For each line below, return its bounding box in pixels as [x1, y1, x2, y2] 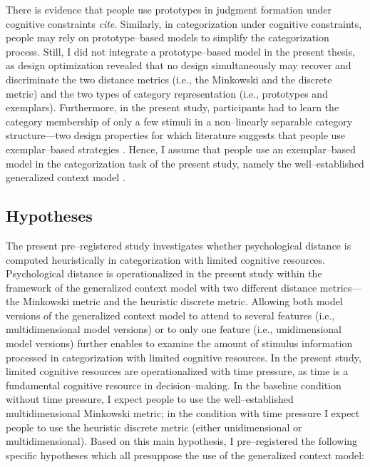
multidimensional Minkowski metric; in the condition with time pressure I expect [6, 406, 360, 421]
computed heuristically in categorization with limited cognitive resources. [6, 252, 325, 267]
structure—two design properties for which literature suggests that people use [6, 128, 346, 143]
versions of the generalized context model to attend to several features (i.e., [6, 307, 335, 322]
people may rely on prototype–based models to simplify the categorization [6, 30, 329, 45]
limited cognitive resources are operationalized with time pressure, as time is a [6, 364, 349, 379]
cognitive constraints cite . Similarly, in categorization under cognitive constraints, [6, 16, 362, 31]
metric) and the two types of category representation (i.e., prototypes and [6, 86, 328, 101]
